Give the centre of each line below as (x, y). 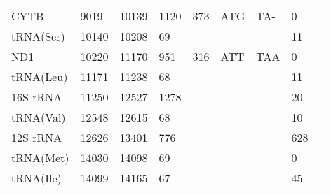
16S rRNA (37, 97)
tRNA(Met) (40, 158)
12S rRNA (37, 137)
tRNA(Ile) (36, 178)
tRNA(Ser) (38, 36)
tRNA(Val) (39, 117)
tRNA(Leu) (40, 77)
